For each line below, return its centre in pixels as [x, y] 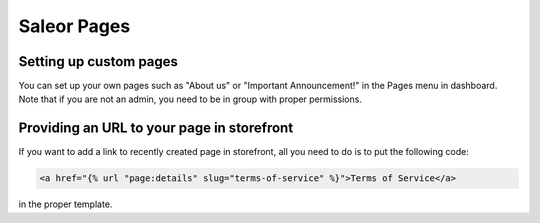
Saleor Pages [74, 26]
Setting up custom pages [98, 61]
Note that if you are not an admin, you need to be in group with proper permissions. [190, 99]
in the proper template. [65, 204]
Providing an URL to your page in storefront [156, 128]
